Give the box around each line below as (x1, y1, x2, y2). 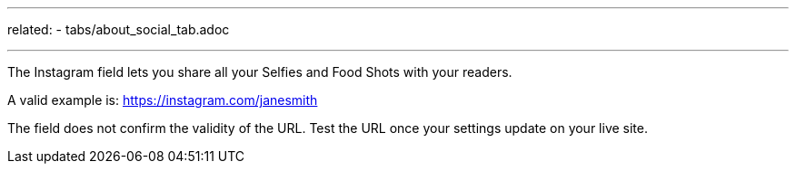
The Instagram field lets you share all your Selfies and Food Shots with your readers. (7, 64, 512, 80)
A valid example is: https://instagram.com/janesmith (7, 92, 318, 108)
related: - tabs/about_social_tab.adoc (7, 22, 230, 37)
